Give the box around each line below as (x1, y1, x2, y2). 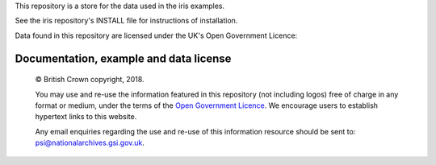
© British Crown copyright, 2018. (35, 75, 145, 85)
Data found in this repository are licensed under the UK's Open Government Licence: (15, 31, 298, 40)
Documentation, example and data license (15, 52, 232, 65)
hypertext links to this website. (35, 112, 137, 122)
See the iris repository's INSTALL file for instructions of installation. (15, 16, 238, 26)
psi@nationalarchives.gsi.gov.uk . (35, 138, 145, 148)
